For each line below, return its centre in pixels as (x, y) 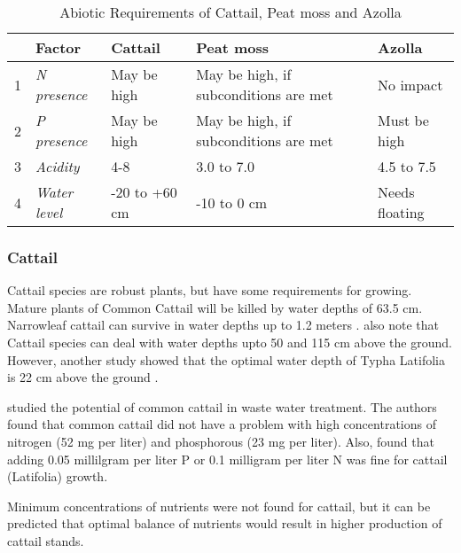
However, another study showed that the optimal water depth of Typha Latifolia (226, 359)
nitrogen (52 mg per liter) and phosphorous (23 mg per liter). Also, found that (221, 441)
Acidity (58, 166)
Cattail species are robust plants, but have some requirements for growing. (210, 290)
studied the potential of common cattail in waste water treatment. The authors (222, 406)
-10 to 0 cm (232, 202)
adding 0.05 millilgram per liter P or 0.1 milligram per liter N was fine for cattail (227, 459)
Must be (403, 120)
